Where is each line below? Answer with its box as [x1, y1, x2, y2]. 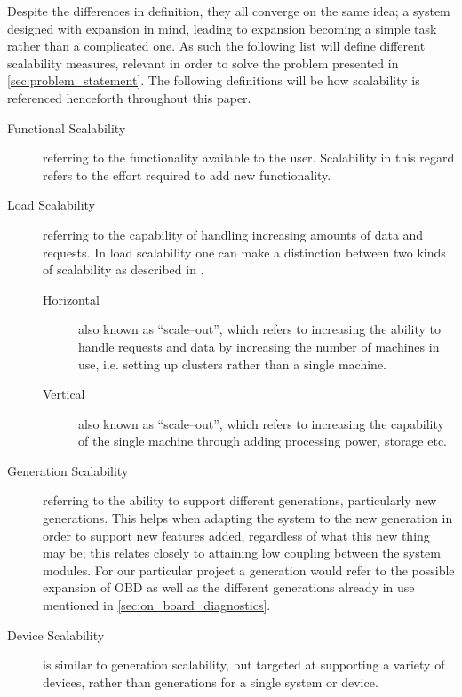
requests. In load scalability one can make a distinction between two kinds [43, 242, 446, 261]
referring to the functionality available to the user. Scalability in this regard [43, 148, 455, 167]
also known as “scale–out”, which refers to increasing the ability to [78, 320, 442, 338]
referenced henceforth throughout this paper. [7, 88, 251, 107]
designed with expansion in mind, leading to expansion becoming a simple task [7, 19, 437, 37]
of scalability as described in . [43, 260, 204, 279]
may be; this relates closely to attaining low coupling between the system [43, 543, 441, 562]
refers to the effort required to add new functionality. [43, 165, 331, 184]
